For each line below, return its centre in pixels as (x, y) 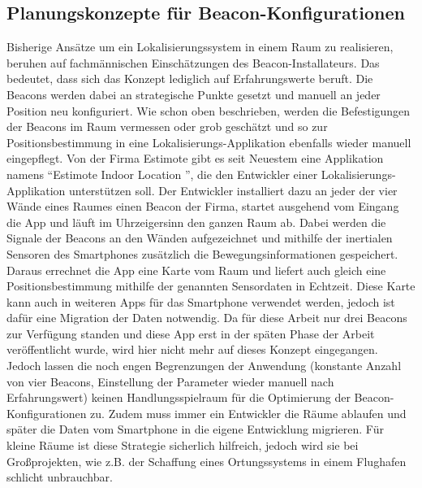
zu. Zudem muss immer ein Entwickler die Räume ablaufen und (248, 413)
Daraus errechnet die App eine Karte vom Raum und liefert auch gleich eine (196, 270)
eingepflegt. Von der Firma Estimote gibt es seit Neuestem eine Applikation (195, 158)
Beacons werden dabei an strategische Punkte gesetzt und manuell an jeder (194, 94)
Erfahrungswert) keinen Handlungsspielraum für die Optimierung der (179, 397)
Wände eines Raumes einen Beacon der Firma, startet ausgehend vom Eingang (203, 206)
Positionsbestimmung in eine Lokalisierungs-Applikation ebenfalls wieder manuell (209, 142)
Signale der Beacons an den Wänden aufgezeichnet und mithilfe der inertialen (200, 238)
